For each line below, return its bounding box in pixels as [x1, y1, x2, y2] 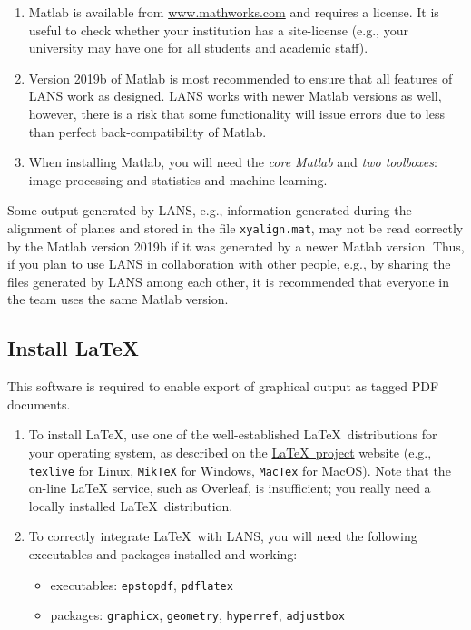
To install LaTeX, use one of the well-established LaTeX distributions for [28, 425, 437, 444]
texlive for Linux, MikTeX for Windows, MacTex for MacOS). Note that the [28, 460, 451, 479]
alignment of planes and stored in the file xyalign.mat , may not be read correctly [7, 218, 464, 237]
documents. [7, 394, 71, 413]
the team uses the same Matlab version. [7, 290, 229, 309]
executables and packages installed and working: [28, 544, 298, 563]
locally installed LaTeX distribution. [28, 496, 233, 515]
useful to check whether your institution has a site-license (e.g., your [28, 20, 408, 39]
